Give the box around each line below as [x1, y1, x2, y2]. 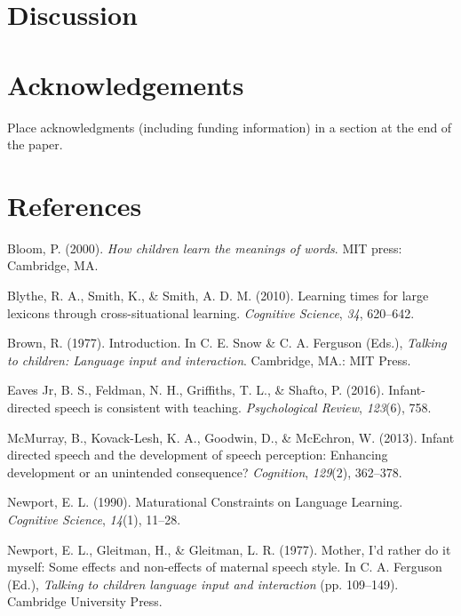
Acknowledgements [7, 66, 244, 102]
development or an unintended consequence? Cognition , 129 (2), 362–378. [7, 462, 402, 481]
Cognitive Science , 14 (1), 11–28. [7, 509, 181, 528]
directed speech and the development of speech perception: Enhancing [7, 445, 388, 464]
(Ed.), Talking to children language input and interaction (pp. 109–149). [7, 574, 399, 593]
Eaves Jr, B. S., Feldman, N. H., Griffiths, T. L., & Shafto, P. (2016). [7, 380, 385, 399]
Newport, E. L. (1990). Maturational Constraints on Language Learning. [7, 492, 403, 511]
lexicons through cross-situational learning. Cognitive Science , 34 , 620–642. [7, 303, 415, 322]
